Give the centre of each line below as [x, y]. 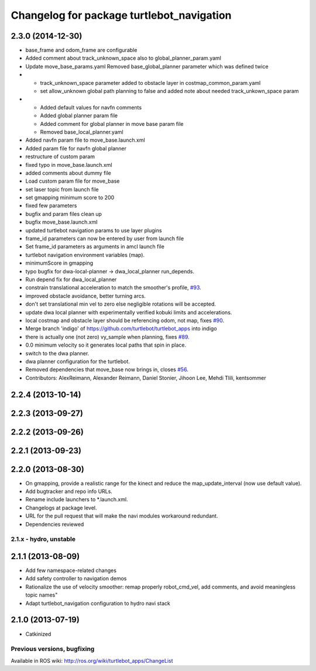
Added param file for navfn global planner [76, 148]
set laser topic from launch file [62, 189]
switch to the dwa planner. [57, 353]
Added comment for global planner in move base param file [112, 124]
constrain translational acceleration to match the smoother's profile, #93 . [113, 287]
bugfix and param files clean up [64, 214]
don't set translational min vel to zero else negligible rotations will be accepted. [121, 304]
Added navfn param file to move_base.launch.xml [85, 140]
